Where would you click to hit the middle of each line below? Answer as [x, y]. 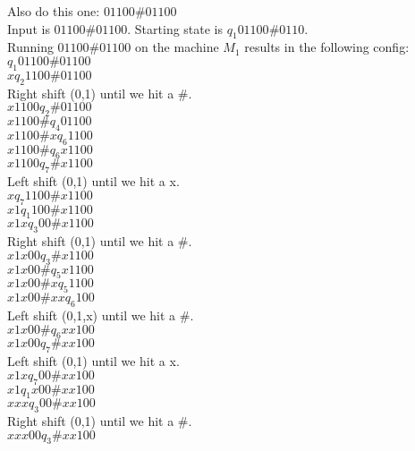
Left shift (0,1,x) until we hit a [92, 315]
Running [30, 47]
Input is [29, 28]
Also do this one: [54, 11]
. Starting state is [175, 28]
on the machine [177, 47]
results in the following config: [327, 47]
